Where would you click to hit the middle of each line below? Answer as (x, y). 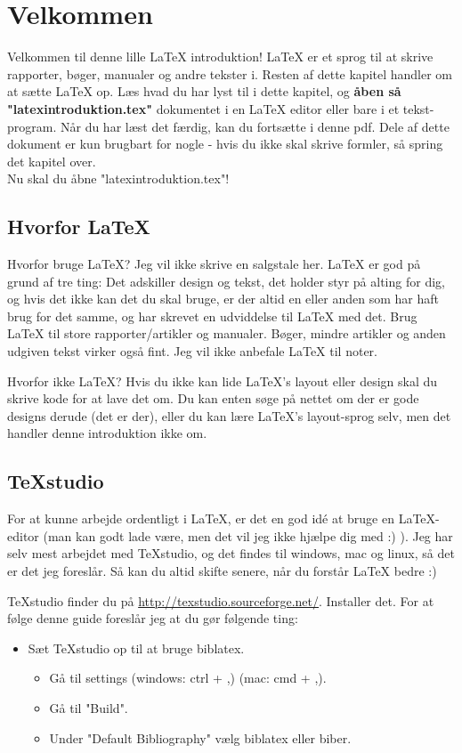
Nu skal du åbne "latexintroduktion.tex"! (118, 178)
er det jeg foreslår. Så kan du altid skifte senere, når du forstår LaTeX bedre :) (222, 571)
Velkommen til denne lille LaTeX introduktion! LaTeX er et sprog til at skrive (220, 57)
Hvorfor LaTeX (79, 227)
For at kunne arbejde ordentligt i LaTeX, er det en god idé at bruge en (201, 518)
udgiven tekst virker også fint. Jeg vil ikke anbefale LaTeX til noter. (192, 351)
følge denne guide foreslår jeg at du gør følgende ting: (153, 618)
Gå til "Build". (89, 707)
